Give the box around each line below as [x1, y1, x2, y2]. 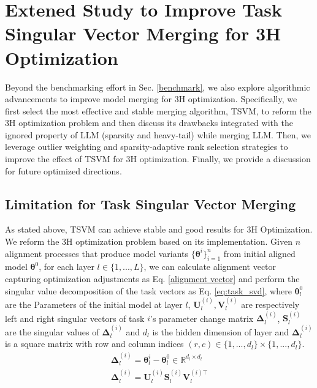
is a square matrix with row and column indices [5, 337, 184, 350]
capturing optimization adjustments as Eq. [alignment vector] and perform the [5, 272, 300, 285]
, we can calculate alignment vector [143, 260, 277, 273]
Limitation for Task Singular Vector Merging [5, 194, 296, 213]
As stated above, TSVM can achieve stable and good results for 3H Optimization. [5, 223, 313, 236]
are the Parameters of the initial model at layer [5, 298, 183, 311]
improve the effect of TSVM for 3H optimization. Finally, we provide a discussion [5, 152, 311, 165]
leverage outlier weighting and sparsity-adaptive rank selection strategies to [5, 140, 288, 153]
